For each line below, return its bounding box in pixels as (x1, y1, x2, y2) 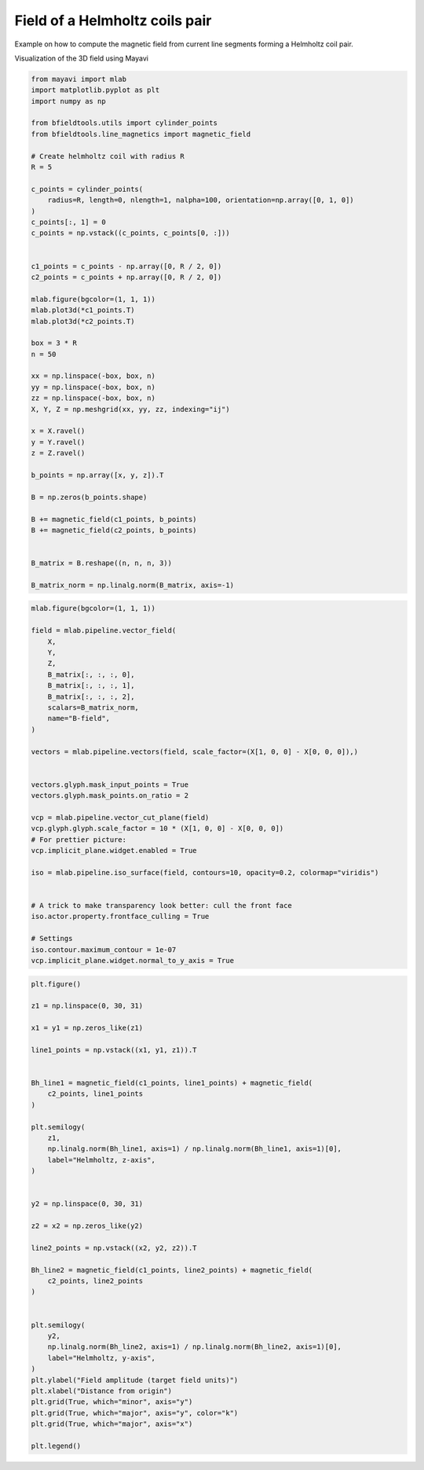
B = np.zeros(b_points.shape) (31, 492, 148, 502)
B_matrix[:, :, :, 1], (47, 681, 135, 690)
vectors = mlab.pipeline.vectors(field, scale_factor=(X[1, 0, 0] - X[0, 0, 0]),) (31, 747, 359, 756)
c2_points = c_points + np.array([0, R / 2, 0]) (31, 272, 222, 281)
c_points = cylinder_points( (31, 185, 144, 193)
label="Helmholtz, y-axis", (47, 1353, 156, 1362)
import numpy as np (31, 97, 106, 105)
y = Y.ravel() (31, 437, 86, 447)
